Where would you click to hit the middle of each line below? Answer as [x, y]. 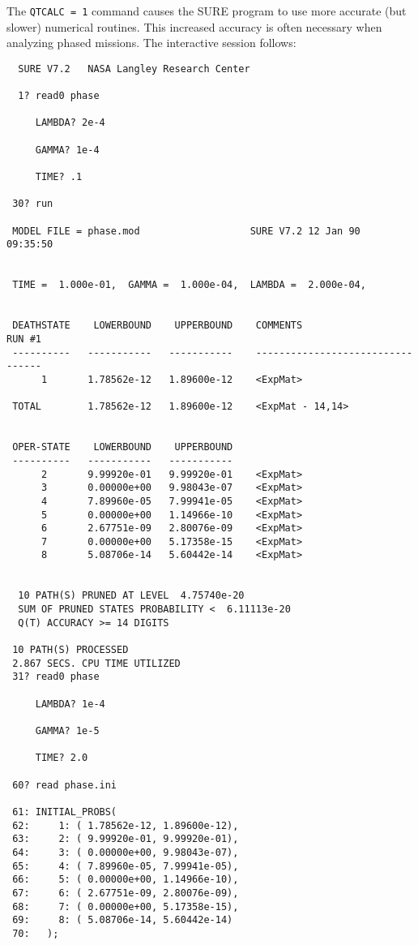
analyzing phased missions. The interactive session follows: [151, 43]
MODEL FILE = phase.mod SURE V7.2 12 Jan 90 [186, 231]
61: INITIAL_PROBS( [65, 812]
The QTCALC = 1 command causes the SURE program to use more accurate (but [207, 11]
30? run [33, 204]
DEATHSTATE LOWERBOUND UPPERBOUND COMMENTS [158, 326]
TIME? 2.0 [62, 758]
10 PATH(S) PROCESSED [70, 650]
